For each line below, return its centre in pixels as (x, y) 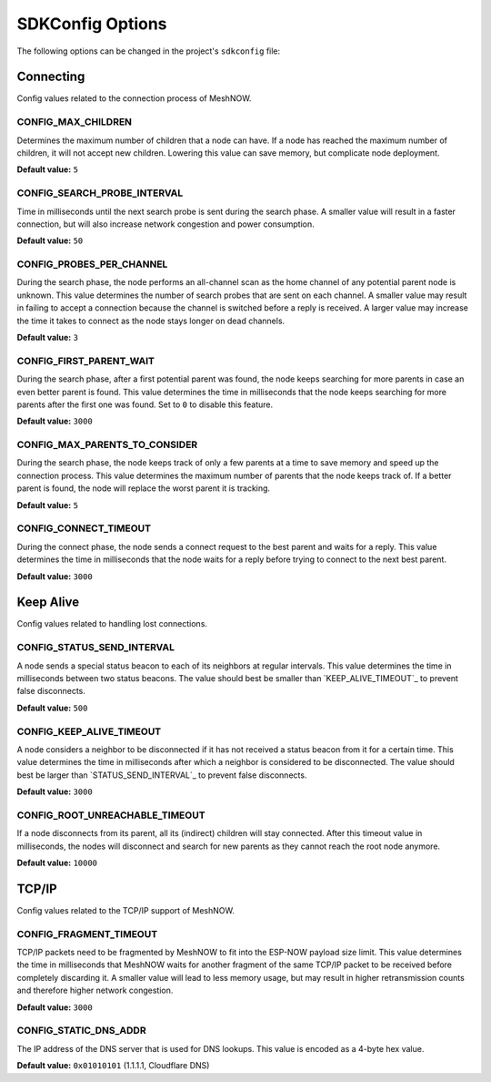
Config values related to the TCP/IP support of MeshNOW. (126, 910)
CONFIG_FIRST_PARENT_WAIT (85, 361)
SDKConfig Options (92, 24)
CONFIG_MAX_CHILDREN (74, 122)
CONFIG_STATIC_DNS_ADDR (81, 1031)
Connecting (51, 77)
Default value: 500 (52, 708)
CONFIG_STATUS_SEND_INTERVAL (95, 648)
